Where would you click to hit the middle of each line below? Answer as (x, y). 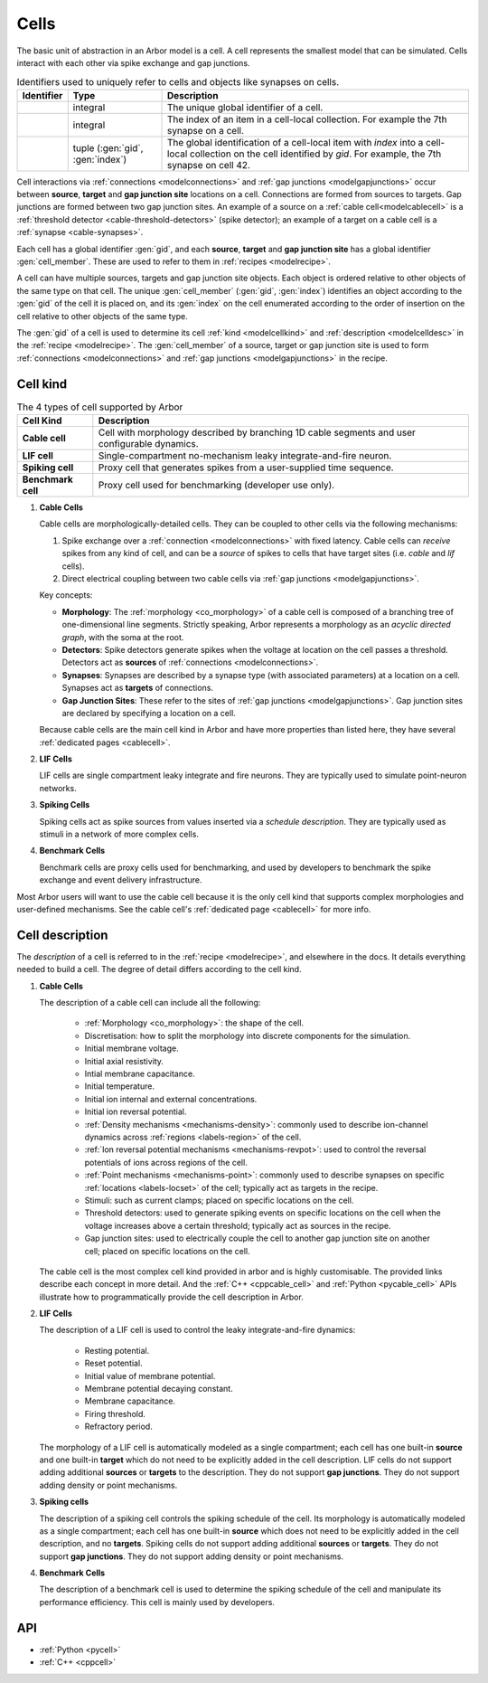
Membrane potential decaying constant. (159, 1389)
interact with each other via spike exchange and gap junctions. (133, 62)
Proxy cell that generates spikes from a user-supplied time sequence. (246, 468)
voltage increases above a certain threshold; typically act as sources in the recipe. (238, 1225)
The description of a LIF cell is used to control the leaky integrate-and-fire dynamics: (197, 1330)
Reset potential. (114, 1363)
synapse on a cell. (205, 130)
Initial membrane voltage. (132, 1048)
